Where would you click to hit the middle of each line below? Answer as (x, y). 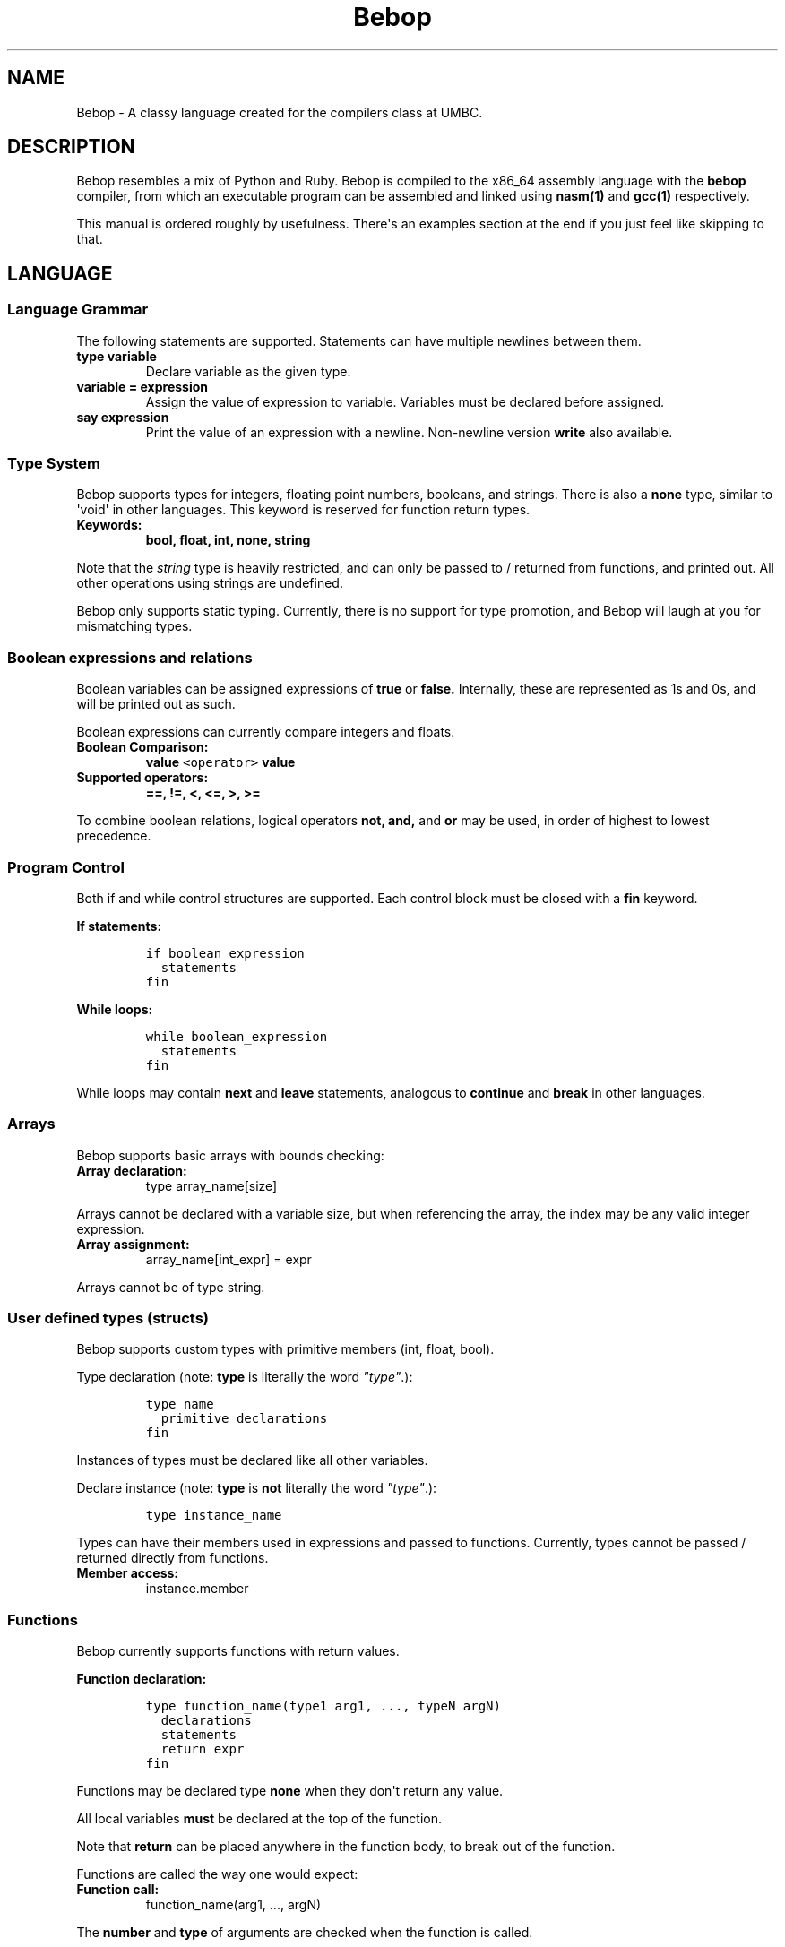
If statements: (119, 926)
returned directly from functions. (173, 1558)
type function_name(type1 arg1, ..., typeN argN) (323, 1706)
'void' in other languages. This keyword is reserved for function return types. (303, 510)
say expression (123, 417)
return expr (203, 1749)
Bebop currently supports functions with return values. (238, 1651)
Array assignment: (133, 1244)
